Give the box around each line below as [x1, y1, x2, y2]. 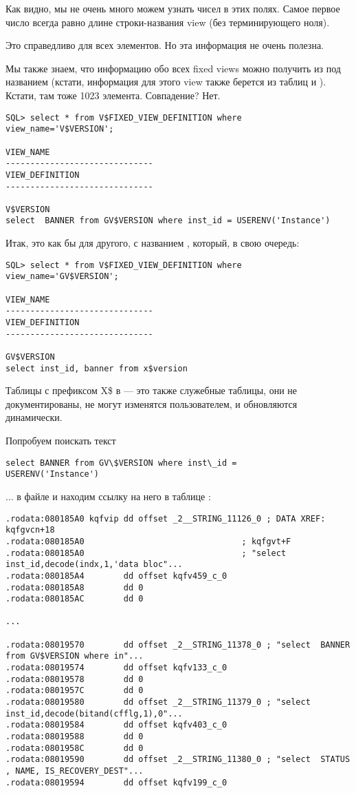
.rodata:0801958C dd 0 [5, 743, 144, 753]
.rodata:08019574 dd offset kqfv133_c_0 [5, 663, 227, 673]
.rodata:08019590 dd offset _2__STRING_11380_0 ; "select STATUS [5, 754, 351, 765]
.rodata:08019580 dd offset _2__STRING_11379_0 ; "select [5, 697, 311, 708]
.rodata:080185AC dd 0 [5, 594, 144, 604]
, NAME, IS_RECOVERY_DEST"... [5, 766, 144, 776]
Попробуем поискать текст [5, 433, 116, 448]
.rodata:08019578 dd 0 [5, 674, 144, 684]
